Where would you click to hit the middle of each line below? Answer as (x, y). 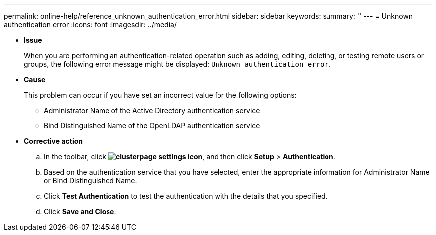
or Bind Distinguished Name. (91, 180)
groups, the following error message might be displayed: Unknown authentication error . (177, 64)
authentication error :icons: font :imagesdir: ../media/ (90, 25)
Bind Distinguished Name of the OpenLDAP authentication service (152, 126)
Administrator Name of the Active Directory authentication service (152, 110)
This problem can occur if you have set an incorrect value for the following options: (160, 95)
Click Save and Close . (80, 211)
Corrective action (53, 141)
